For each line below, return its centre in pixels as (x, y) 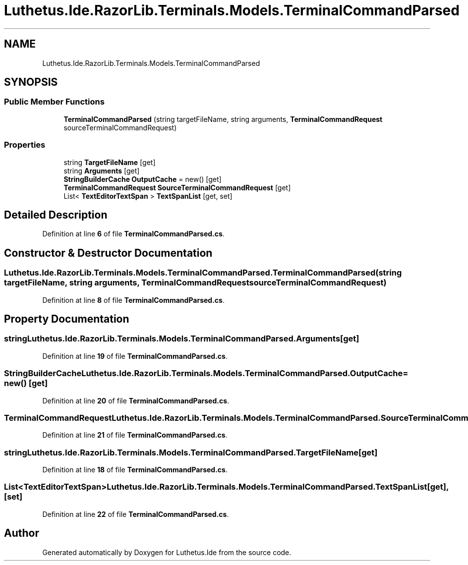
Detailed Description (56, 215)
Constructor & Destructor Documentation (108, 253)
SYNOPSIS (31, 82)
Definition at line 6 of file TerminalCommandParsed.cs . (133, 234)
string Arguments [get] (102, 170)
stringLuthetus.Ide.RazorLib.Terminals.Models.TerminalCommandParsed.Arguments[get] (182, 339)
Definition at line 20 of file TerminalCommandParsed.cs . (136, 400)
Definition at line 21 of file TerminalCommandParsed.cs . (135, 435)
